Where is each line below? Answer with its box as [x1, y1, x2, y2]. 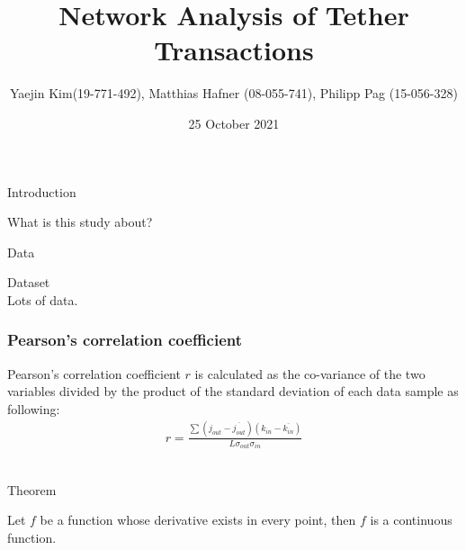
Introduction [7, 182, 76, 201]
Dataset [7, 273, 50, 292]
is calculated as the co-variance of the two [194, 364, 426, 383]
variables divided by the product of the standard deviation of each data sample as [7, 382, 459, 401]
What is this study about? [7, 212, 153, 231]
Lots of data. [7, 290, 78, 309]
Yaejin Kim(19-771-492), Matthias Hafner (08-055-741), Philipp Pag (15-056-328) [10, 84, 458, 103]
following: [7, 399, 60, 418]
